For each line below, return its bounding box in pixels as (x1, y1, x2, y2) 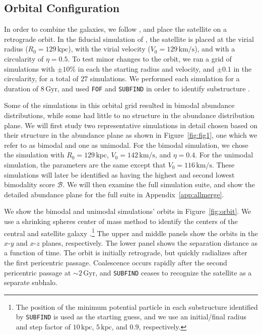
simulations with (4, 63, 55, 74)
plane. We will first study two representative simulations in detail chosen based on (4, 120, 258, 130)
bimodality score (4, 179, 55, 190)
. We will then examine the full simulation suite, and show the (62, 179, 255, 190)
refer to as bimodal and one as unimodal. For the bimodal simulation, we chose (4, 139, 248, 150)
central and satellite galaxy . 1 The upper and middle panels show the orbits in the (4, 226, 258, 238)
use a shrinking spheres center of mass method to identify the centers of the (4, 215, 238, 226)
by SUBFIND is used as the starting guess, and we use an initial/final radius (16, 311, 247, 322)
